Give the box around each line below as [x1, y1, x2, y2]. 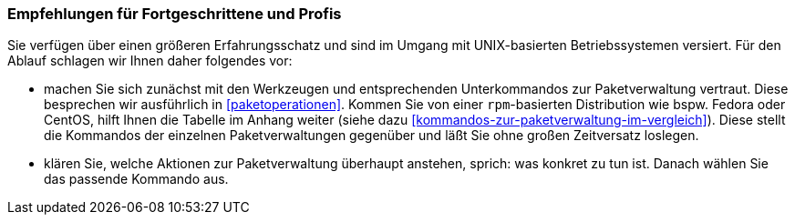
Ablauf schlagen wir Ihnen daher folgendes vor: [7, 53, 293, 69]
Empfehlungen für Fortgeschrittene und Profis [7, 5, 342, 23]
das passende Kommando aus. [44, 171, 229, 187]
